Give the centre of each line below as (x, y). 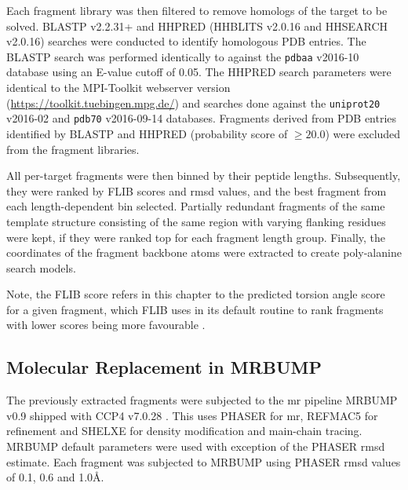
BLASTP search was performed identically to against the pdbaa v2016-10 (183, 56)
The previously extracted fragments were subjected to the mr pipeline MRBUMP (202, 400)
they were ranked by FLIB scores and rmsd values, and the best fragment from (197, 190)
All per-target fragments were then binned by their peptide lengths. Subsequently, (204, 176)
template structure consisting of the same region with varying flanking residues (196, 221)
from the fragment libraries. (73, 149)
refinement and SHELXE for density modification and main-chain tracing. (184, 431)
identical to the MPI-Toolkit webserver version (118, 88)
